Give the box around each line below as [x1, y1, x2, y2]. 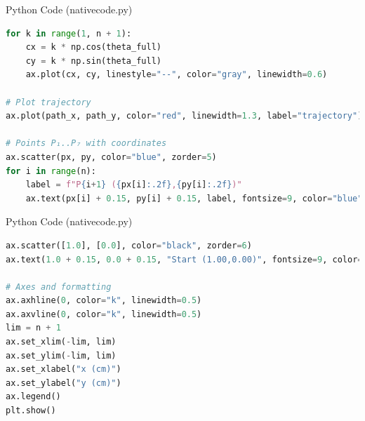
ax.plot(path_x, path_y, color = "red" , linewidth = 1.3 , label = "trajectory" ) [6, 111, 363, 121]
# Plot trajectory [6, 97, 91, 107]
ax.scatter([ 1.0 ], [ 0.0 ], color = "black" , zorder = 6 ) [6, 240, 252, 250]
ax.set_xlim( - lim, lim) [6, 337, 117, 347]
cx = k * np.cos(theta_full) [25, 42, 161, 53]
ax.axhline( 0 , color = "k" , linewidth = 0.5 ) [6, 295, 202, 306]
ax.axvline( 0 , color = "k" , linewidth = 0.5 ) [6, 309, 202, 319]
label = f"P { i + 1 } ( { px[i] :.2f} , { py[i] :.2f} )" [25, 180, 242, 190]
